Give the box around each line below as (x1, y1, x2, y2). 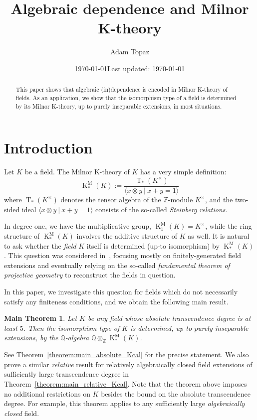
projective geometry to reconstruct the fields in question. (4, 270, 176, 280)
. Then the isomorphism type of (23, 322, 120, 333)
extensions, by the (4, 332, 58, 343)
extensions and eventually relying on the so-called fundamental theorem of (4, 260, 230, 270)
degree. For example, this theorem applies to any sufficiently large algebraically (4, 398, 245, 409)
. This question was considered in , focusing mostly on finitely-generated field (4, 250, 241, 261)
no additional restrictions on (4, 388, 90, 399)
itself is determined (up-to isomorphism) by (86, 240, 220, 251)
